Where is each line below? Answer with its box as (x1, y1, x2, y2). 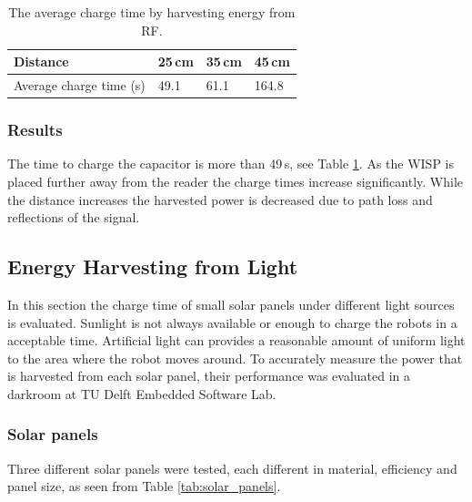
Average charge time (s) (14, 76, 146, 95)
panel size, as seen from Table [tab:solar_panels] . (7, 476, 281, 496)
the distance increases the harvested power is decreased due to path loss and (7, 190, 433, 209)
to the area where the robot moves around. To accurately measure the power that (7, 348, 463, 367)
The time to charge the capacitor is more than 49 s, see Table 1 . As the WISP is (7, 154, 455, 173)
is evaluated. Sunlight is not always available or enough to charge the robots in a (7, 312, 457, 332)
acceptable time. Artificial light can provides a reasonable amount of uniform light (7, 331, 466, 350)
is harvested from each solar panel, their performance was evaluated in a (7, 366, 411, 385)
